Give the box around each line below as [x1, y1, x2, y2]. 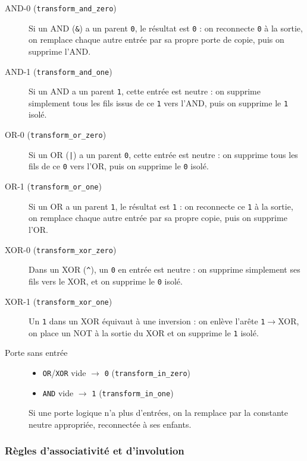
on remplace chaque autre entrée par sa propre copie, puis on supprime [29, 211, 287, 224]
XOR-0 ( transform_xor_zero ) [5, 243, 117, 255]
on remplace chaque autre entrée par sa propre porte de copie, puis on [29, 33, 284, 46]
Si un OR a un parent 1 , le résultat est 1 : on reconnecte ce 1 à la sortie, [29, 200, 293, 212]
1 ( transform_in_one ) [92, 386, 174, 399]
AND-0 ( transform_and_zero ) [5, 2, 117, 14]
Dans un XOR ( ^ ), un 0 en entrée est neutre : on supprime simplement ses [29, 263, 300, 276]
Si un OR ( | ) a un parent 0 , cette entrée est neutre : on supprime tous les [29, 148, 298, 160]
